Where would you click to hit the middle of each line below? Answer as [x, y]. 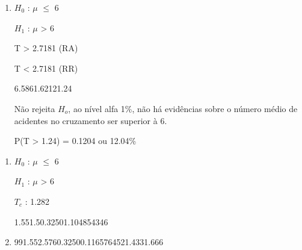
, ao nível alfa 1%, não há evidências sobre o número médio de [183, 108]
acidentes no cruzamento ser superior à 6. [91, 120]
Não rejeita [35, 108]
